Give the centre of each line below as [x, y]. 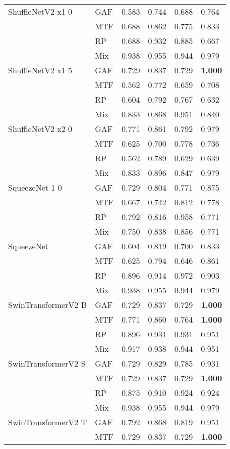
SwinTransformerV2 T [48, 422]
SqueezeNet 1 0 [35, 187]
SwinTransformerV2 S [47, 363]
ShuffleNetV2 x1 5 [40, 70]
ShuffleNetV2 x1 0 [40, 11]
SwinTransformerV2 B [48, 305]
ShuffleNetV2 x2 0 [40, 129]
